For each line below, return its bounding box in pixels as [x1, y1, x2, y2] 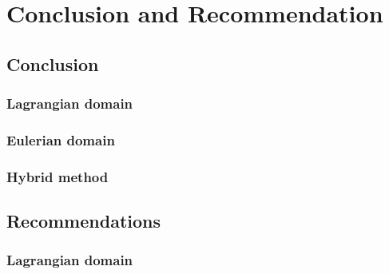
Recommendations [6, 208, 161, 233]
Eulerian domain [6, 129, 115, 149]
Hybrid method [6, 166, 109, 186]
